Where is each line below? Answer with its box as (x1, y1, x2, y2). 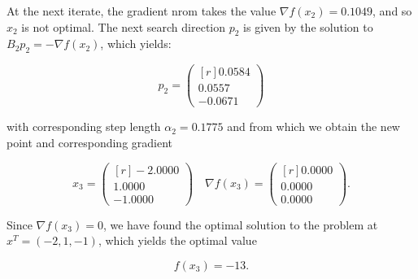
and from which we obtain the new (227, 118, 400, 135)
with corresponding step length (7, 118, 161, 135)
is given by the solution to (243, 18, 373, 35)
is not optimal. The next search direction (21, 18, 226, 35)
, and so (372, 2, 412, 19)
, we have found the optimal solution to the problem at (102, 216, 378, 233)
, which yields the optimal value (98, 232, 257, 249)
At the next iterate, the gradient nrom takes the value (7, 2, 276, 19)
